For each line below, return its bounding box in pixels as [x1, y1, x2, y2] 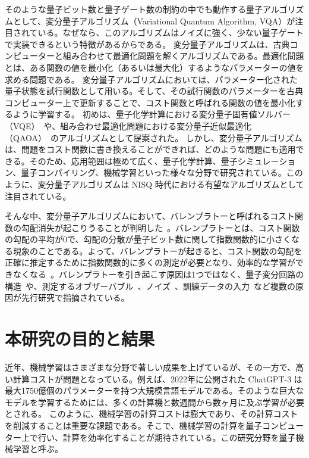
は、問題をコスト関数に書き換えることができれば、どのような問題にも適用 [5, 143, 296, 155]
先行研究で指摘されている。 [21, 291, 130, 304]
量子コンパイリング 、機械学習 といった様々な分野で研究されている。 [21, 166, 286, 179]
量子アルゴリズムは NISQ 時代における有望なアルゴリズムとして [54, 177, 304, 190]
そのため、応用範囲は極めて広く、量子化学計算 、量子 [29, 154, 238, 167]
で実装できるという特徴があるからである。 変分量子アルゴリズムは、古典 [5, 38, 290, 50]
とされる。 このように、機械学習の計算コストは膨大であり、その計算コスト [5, 407, 298, 420]
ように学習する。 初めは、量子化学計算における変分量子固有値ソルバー [12, 108, 291, 120]
